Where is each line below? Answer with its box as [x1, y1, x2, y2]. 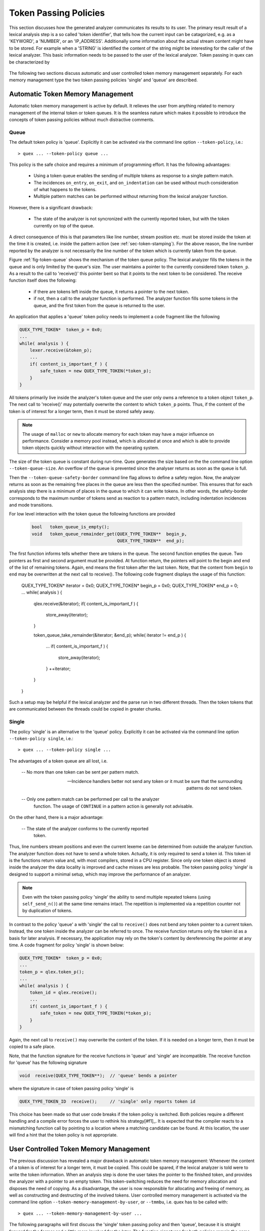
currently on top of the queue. [33, 223, 94, 228]
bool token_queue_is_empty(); [31, 524, 110, 530]
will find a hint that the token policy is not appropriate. [9, 1132, 118, 1138]
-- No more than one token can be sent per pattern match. [21, 769, 139, 775]
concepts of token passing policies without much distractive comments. [9, 116, 155, 123]
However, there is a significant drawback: [9, 204, 93, 210]
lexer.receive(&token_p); [29, 348, 92, 353]
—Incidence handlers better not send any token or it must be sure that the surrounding [67, 778, 242, 784]
